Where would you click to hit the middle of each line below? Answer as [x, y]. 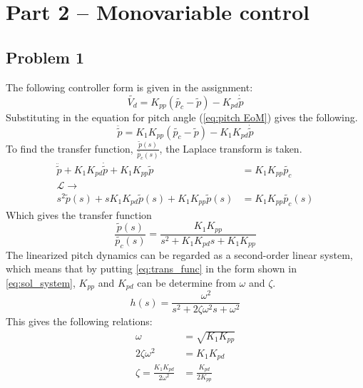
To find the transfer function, [70, 148]
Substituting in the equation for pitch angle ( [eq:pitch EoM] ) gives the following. [182, 117]
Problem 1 [45, 57]
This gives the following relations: [79, 321]
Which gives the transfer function [79, 214]
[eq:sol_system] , [41, 282]
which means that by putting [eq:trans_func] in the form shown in [151, 269]
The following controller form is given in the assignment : [129, 87]
